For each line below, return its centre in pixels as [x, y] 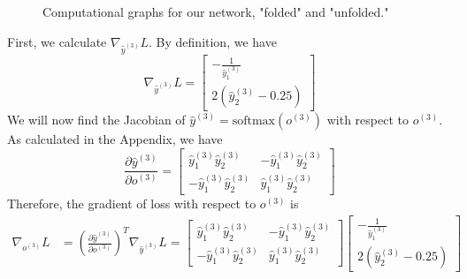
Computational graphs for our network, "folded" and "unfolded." [216, 11]
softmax [253, 121]
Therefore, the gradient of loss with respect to [132, 203]
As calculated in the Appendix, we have [115, 139]
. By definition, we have [213, 41]
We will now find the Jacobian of [96, 120]
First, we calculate [57, 41]
